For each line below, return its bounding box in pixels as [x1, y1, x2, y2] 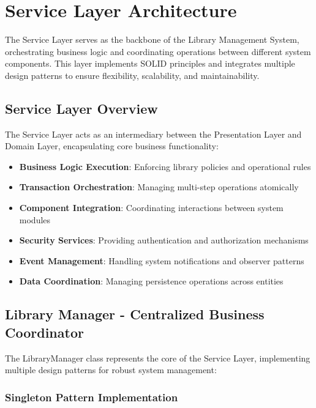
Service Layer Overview [5, 98, 158, 117]
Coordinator [5, 322, 84, 341]
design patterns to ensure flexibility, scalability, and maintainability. [5, 69, 260, 81]
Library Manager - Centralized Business [5, 305, 265, 324]
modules [19, 213, 51, 226]
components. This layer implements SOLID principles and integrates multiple [5, 57, 295, 70]
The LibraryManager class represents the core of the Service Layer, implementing [5, 351, 310, 364]
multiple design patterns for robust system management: [5, 363, 217, 376]
